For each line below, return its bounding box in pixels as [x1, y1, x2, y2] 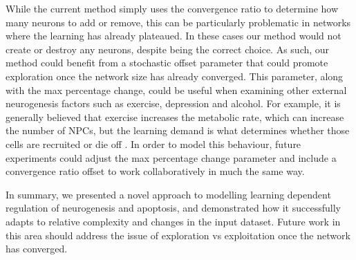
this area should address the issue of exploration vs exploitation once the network [6, 228, 350, 242]
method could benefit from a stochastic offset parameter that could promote [6, 55, 328, 70]
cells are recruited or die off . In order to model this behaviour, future [6, 136, 301, 151]
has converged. [6, 241, 68, 256]
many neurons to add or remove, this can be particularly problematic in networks [6, 15, 351, 29]
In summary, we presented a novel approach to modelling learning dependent [6, 187, 331, 201]
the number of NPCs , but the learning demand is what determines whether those [6, 123, 350, 138]
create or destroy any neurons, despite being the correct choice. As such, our [6, 41, 330, 56]
